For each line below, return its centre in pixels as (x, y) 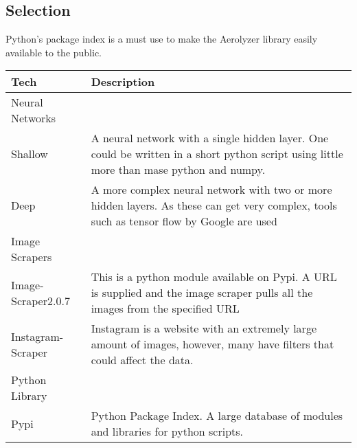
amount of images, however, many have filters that (212, 344)
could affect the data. (142, 360)
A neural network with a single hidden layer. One (210, 138)
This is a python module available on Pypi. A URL (214, 277)
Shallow (30, 154)
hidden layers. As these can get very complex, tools (214, 205)
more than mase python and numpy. (178, 170)
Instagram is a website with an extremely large (204, 328)
